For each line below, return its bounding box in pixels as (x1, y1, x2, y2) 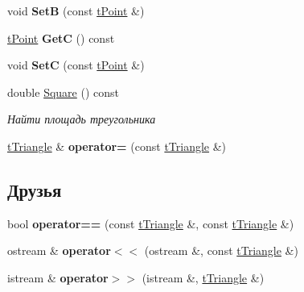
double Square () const (7, 83, 119, 100)
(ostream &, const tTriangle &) (144, 242, 298, 259)
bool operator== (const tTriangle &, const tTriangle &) (7, 215, 294, 232)
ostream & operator (7, 242, 111, 259)
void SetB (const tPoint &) (7, 2, 145, 19)
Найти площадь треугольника (7, 111, 156, 127)
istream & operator (7, 269, 109, 286)
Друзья (7, 177, 62, 202)
